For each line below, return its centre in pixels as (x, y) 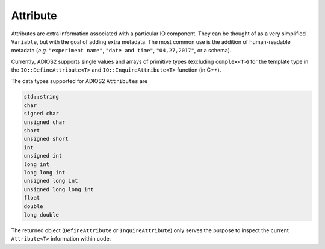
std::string (42, 97)
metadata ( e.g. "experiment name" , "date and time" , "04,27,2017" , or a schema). (121, 51)
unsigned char (45, 122)
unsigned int (43, 156)
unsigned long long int (59, 189)
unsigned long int (51, 181)
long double (42, 214)
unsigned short (46, 139)
